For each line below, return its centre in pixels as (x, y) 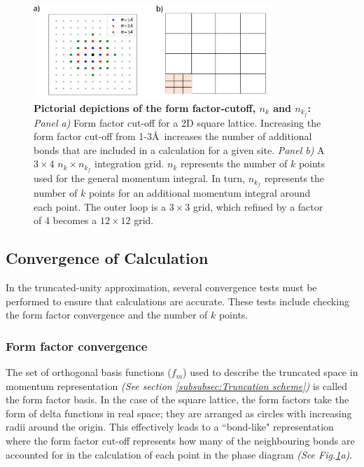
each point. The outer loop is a (100, 206)
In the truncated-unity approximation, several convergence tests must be (161, 287)
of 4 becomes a (65, 220)
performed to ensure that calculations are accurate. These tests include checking (177, 301)
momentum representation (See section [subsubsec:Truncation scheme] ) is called (177, 385)
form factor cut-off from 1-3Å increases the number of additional (173, 136)
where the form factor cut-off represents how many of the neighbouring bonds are (180, 441)
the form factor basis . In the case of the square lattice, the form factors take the (177, 399)
